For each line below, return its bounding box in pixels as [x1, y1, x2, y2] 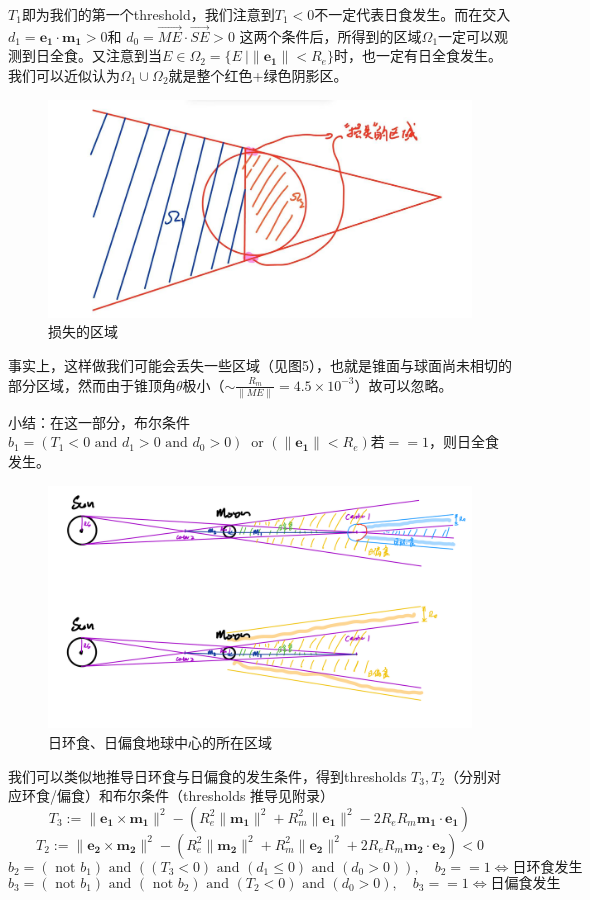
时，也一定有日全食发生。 [333, 45, 502, 66]
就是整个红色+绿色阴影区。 [168, 65, 348, 85]
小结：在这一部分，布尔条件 [8, 411, 190, 432]
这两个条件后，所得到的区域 [239, 25, 422, 46]
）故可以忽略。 [354, 374, 453, 395]
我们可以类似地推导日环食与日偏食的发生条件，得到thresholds [8, 765, 407, 786]
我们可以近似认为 [8, 65, 120, 85]
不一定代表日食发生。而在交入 [314, 4, 511, 24]
